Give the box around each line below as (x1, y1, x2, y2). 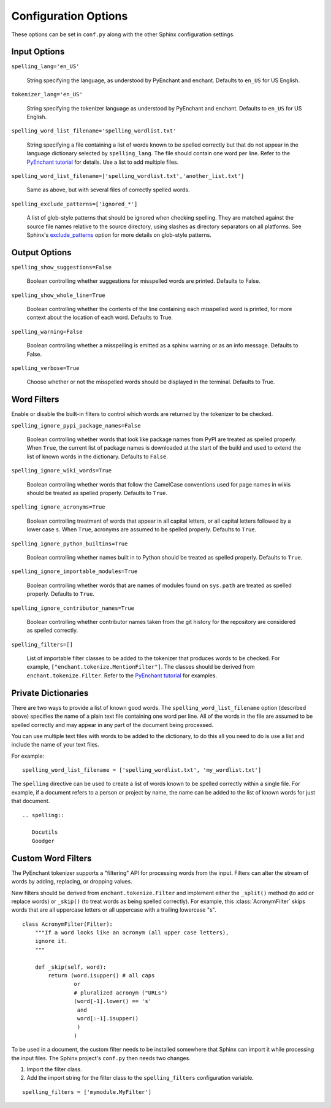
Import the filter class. (26, 1065, 82, 1073)
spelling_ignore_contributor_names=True (11, 604, 135, 612)
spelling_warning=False (11, 328, 83, 335)
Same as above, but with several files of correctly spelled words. (26, 186, 190, 193)
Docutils (31, 829, 58, 836)
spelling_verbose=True (11, 364, 80, 371)
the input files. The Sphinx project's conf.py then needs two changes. (11, 1054, 191, 1061)
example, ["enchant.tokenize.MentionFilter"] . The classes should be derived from (26, 663, 255, 671)
